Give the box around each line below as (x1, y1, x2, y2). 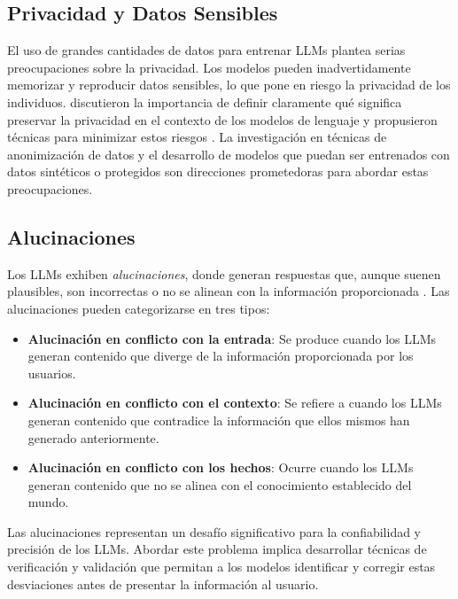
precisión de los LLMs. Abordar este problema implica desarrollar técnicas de (7, 540, 427, 558)
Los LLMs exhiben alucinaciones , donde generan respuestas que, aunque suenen (7, 264, 441, 283)
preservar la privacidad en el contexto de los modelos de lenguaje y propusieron (7, 110, 438, 128)
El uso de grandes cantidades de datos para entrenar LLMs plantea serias (7, 41, 406, 59)
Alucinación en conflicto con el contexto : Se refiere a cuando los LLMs (27, 393, 442, 412)
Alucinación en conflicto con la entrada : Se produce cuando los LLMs (27, 329, 437, 347)
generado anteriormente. (27, 428, 159, 447)
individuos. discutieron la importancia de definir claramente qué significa (7, 92, 402, 111)
